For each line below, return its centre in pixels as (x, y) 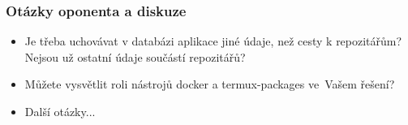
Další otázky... (60, 111)
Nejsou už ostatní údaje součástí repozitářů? (135, 56)
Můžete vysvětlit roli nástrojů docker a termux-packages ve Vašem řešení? (210, 84)
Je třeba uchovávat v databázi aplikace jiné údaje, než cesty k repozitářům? (213, 41)
